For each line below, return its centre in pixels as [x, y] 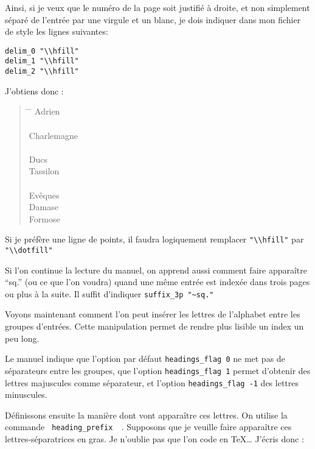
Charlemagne [53, 135]
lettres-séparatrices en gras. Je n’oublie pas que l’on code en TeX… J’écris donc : [154, 439]
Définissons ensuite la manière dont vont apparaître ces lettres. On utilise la [146, 415]
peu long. [22, 338]
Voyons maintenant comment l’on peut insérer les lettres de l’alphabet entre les [153, 314]
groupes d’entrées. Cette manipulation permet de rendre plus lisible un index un [154, 326]
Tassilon [44, 171]
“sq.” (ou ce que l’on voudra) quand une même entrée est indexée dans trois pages [157, 282]
